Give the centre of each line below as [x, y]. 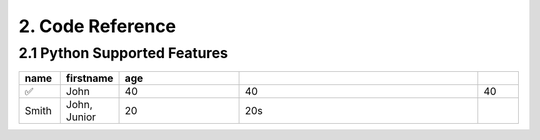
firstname [89, 78]
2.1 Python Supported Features [123, 53]
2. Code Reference [97, 26]
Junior [81, 117]
